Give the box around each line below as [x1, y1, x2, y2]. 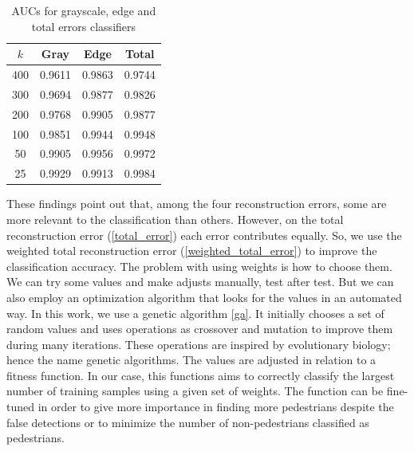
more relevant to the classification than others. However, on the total [6, 210, 344, 227]
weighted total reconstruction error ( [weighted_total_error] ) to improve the [6, 242, 377, 259]
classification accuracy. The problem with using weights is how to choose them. [6, 257, 392, 274]
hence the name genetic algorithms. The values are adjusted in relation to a [6, 351, 377, 368]
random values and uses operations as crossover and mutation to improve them [6, 320, 393, 337]
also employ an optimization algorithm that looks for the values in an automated [6, 288, 402, 305]
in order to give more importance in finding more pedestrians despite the [37, 398, 394, 415]
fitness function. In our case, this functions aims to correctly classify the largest [6, 367, 395, 383]
